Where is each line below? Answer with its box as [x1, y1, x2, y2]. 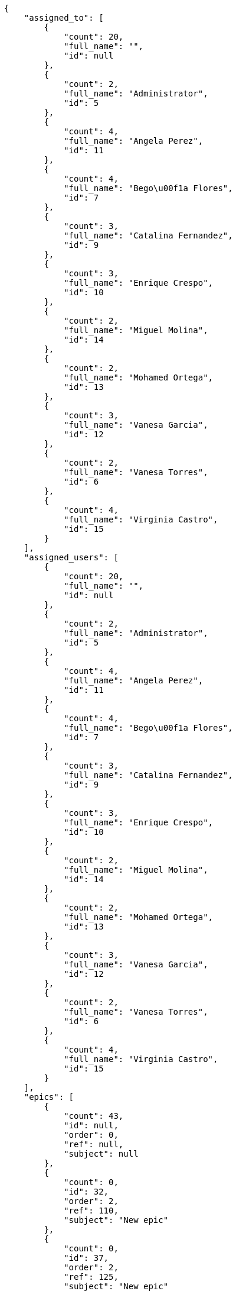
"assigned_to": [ [24, 13, 104, 22]
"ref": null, [64, 1140, 124, 1149]
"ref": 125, [64, 1272, 119, 1282]
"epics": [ [24, 1092, 74, 1102]
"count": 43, [64, 1111, 124, 1121]
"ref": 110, [64, 1206, 119, 1215]
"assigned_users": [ [24, 553, 119, 562]
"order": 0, [64, 1130, 119, 1140]
